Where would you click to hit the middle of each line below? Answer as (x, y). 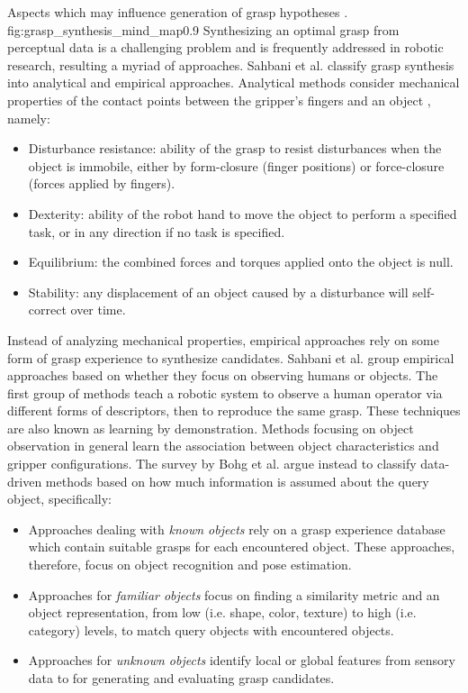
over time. (98, 310)
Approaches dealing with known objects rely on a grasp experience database (237, 529)
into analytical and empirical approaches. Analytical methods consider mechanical (234, 82)
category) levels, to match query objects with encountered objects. (211, 629)
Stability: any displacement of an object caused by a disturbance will (218, 292)
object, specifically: (59, 499)
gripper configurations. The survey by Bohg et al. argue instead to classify (212, 464)
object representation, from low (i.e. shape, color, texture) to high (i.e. (222, 612)
